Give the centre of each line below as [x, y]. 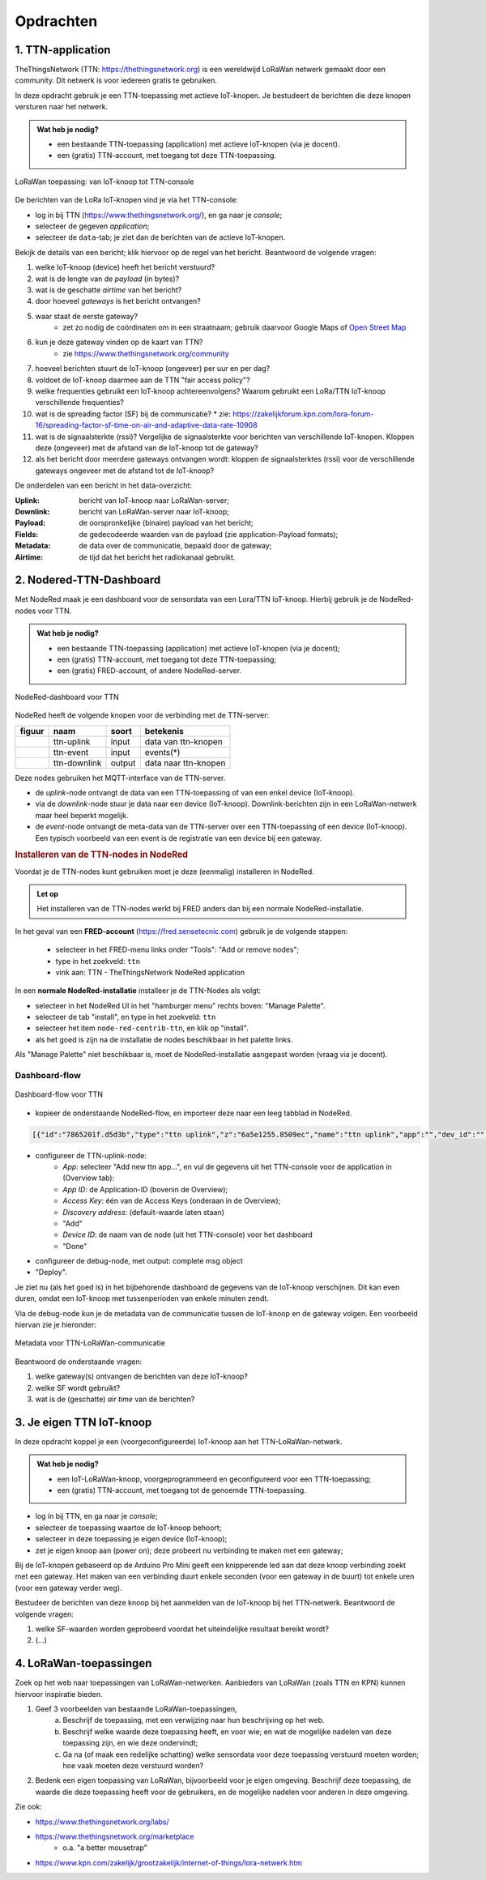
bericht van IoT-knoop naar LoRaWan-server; [154, 500]
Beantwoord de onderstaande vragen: [79, 1362]
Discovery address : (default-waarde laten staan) [143, 1212]
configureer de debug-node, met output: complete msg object [139, 1261]
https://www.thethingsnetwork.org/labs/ [102, 1822]
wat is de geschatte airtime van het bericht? [109, 290]
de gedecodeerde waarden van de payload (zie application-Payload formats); [209, 534]
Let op [48, 893]
